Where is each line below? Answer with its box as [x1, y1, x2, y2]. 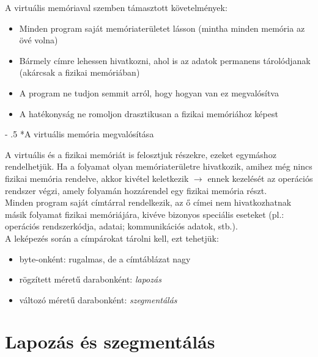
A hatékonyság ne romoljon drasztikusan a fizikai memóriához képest [19, 107, 278, 120]
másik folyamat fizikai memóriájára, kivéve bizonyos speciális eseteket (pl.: [5, 207, 284, 220]
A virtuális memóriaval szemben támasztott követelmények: [5, 1, 227, 13]
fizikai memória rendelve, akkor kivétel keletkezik [5, 171, 189, 184]
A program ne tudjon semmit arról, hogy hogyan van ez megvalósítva [19, 86, 279, 99]
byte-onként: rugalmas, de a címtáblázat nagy [19, 252, 191, 265]
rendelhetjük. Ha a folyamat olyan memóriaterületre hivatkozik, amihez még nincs [5, 160, 312, 173]
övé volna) [19, 34, 58, 46]
